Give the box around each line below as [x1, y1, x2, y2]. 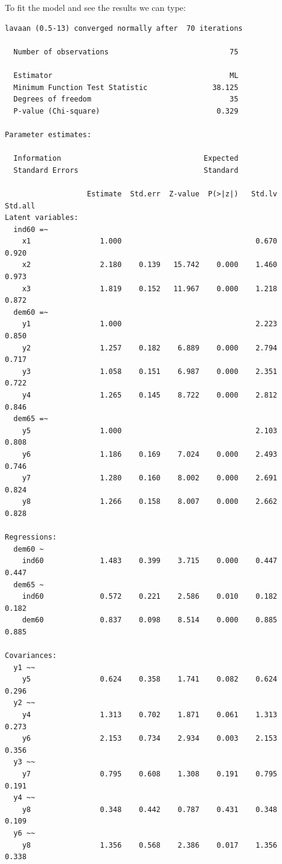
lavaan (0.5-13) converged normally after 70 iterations [5, 24, 243, 33]
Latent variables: [5, 213, 79, 222]
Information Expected [13, 154, 239, 163]
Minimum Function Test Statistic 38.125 [13, 83, 239, 92]
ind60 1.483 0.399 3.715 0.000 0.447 [22, 556, 278, 566]
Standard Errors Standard [13, 166, 239, 175]
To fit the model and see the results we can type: [5, 1, 186, 13]
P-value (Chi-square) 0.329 [13, 106, 239, 115]
